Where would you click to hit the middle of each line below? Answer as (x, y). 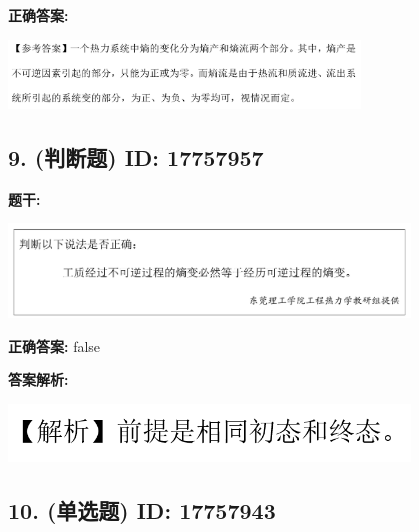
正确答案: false (54, 345)
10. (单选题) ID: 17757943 (142, 509)
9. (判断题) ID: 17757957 (136, 156)
